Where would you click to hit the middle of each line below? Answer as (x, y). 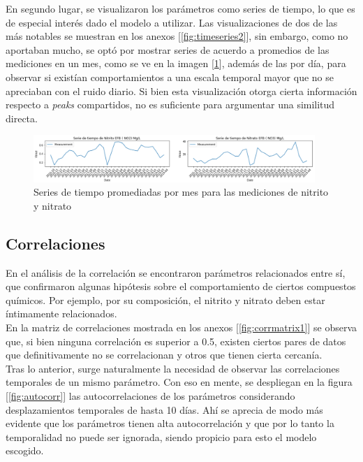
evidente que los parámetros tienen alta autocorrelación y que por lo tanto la (170, 423)
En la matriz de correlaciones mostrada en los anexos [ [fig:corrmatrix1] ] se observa (181, 327)
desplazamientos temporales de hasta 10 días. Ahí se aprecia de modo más (164, 409)
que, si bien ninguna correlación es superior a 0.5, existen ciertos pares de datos (176, 341)
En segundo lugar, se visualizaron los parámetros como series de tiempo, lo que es (180, 8)
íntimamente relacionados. (61, 313)
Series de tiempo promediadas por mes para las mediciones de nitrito (181, 192)
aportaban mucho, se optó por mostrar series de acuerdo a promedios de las (168, 49)
